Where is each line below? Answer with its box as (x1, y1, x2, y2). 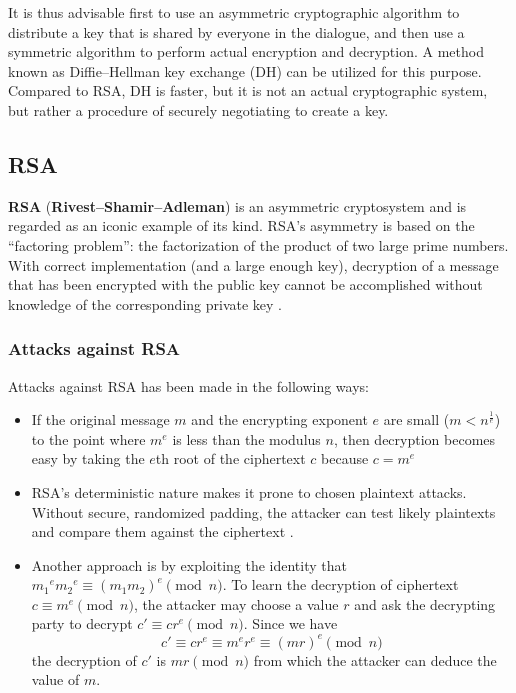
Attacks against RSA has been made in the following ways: (8, 375, 369, 396)
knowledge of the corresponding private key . (8, 293, 282, 314)
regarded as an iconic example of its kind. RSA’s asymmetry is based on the (8, 215, 475, 236)
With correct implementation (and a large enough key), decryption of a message (8, 254, 499, 275)
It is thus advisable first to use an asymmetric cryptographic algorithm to (8, 2, 460, 22)
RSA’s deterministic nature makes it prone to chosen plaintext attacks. (31, 481, 467, 502)
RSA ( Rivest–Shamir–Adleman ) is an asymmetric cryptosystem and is (8, 195, 467, 216)
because (321, 448, 369, 469)
